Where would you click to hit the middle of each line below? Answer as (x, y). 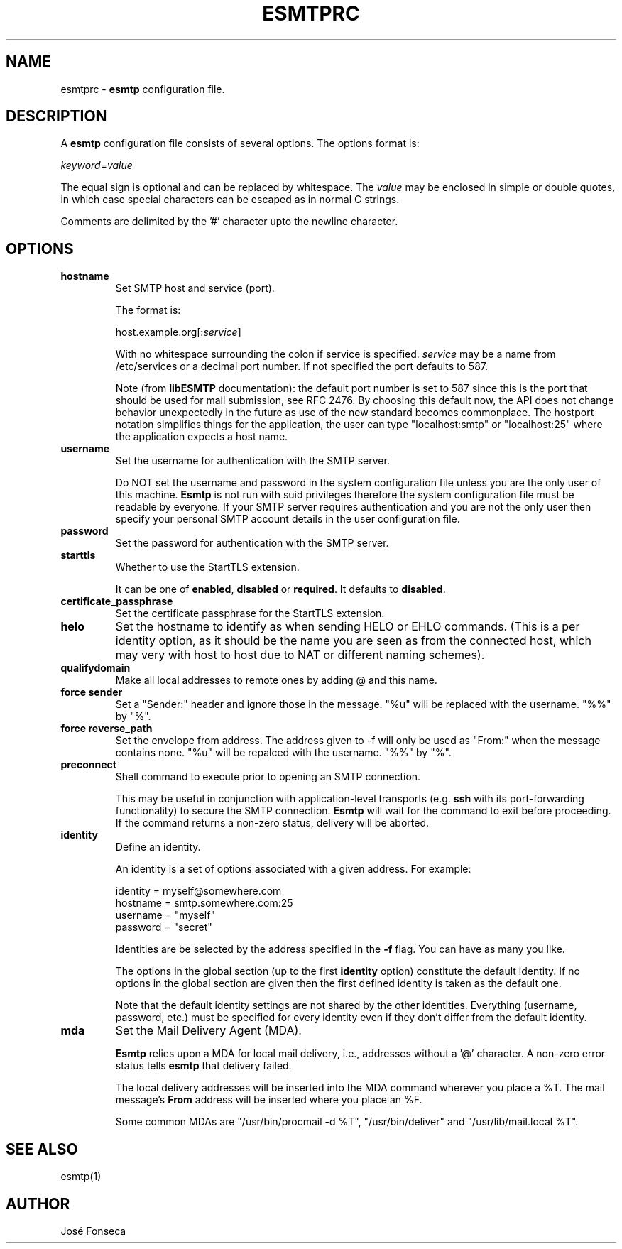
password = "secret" (164, 927)
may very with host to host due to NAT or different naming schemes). (300, 655)
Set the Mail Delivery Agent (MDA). (208, 1031)
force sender (92, 692)
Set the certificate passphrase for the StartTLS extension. (250, 613)
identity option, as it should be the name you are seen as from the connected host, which (353, 641)
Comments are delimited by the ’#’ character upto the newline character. (229, 222)
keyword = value (97, 165)
